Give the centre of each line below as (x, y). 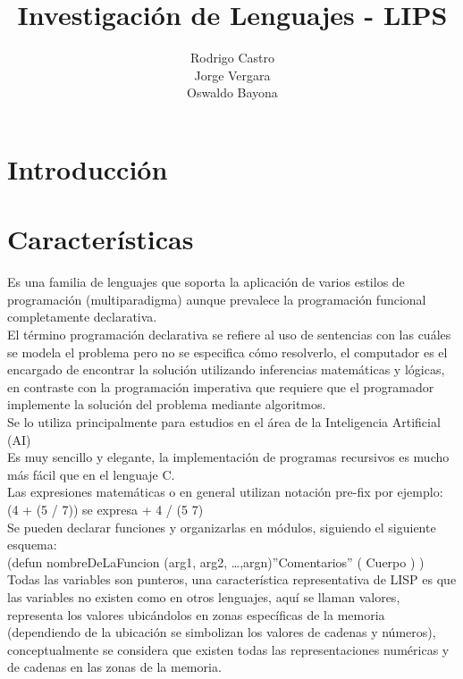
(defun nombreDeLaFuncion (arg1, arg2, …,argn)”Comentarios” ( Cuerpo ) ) (216, 562)
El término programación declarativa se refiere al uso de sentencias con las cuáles (229, 334)
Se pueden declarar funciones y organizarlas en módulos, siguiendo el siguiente (222, 527)
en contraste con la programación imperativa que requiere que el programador (221, 386)
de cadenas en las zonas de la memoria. (114, 667)
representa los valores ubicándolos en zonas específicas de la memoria (196, 614)
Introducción (88, 168)
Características (101, 239)
